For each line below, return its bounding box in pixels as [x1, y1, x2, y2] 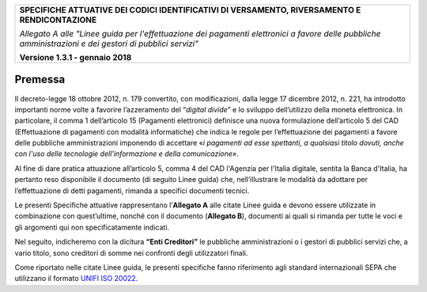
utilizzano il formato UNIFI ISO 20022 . [14, 274, 138, 283]
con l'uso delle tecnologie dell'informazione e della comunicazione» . [14, 149, 239, 158]
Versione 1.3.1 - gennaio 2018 [19, 52, 132, 63]
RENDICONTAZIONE [19, 14, 97, 25]
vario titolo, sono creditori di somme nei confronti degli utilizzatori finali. [14, 248, 248, 257]
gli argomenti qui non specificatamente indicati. [14, 222, 170, 232]
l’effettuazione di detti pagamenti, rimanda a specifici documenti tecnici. [14, 186, 250, 195]
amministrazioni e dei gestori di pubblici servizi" [19, 38, 199, 49]
